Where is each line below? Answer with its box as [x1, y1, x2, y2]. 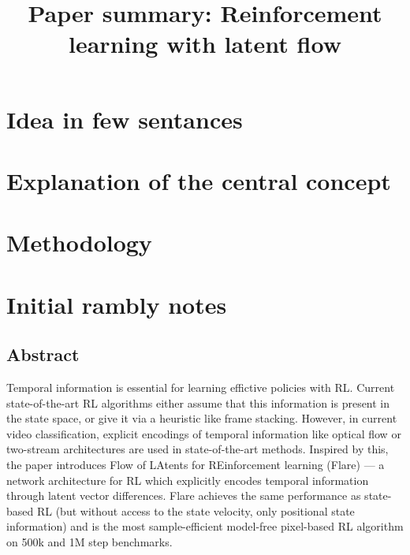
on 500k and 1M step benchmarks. [6, 534, 173, 550]
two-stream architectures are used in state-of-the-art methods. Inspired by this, [6, 441, 389, 457]
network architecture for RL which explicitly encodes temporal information [6, 471, 369, 488]
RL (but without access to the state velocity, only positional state [36, 502, 355, 519]
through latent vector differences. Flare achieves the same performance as [6, 487, 361, 504]
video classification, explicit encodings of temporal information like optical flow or [6, 425, 401, 441]
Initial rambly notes [6, 288, 227, 320]
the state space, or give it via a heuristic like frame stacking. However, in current [6, 410, 397, 426]
